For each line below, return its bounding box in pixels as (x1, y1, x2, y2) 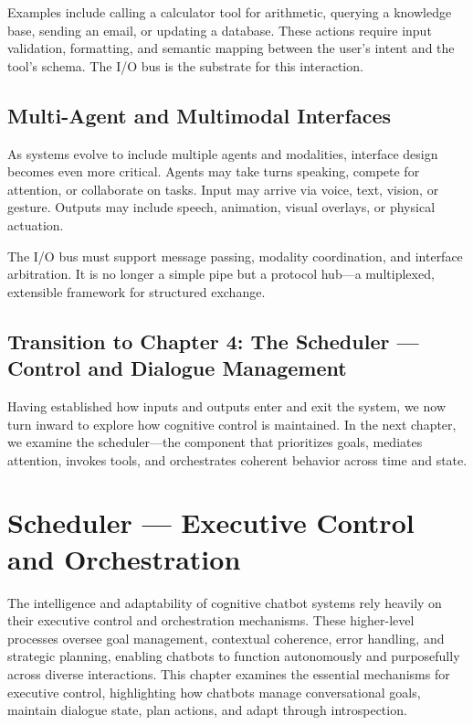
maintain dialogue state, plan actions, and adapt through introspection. (7, 700, 407, 720)
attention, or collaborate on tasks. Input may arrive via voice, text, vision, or (7, 179, 439, 198)
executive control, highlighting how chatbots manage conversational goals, (7, 682, 421, 701)
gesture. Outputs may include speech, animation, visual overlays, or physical (7, 197, 436, 217)
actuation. (7, 215, 64, 234)
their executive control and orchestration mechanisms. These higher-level (7, 611, 415, 630)
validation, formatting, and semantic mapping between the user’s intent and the (7, 38, 455, 58)
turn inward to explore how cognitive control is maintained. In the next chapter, (7, 414, 457, 433)
